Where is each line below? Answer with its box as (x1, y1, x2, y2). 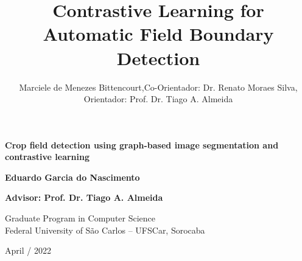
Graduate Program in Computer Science (5, 212, 156, 224)
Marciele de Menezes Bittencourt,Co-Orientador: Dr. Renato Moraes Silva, (19, 80, 298, 93)
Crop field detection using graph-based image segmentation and (5, 138, 279, 151)
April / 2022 (5, 244, 51, 257)
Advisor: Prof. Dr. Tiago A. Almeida (5, 191, 163, 204)
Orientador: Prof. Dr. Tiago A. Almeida (83, 92, 233, 105)
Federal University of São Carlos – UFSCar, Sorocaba (5, 223, 205, 236)
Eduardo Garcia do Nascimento (5, 170, 140, 183)
